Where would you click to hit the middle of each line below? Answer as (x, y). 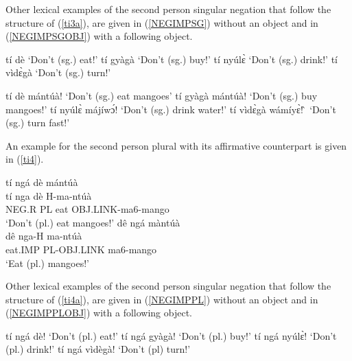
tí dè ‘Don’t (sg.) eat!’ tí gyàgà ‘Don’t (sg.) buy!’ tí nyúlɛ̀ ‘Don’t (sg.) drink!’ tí (172, 59)
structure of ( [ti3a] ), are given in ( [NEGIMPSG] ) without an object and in (162, 22)
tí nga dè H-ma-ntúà (49, 195)
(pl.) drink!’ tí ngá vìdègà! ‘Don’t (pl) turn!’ (98, 349)
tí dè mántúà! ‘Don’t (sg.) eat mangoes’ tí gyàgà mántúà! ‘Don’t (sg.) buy (162, 95)
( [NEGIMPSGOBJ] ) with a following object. (99, 36)
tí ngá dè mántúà (42, 182)
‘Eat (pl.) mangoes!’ (48, 263)
